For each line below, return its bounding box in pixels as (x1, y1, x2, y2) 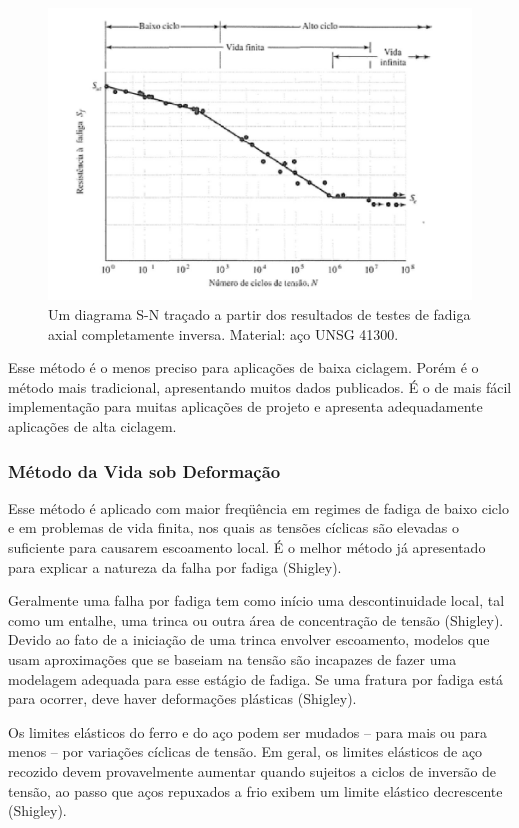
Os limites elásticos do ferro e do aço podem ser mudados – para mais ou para (8, 721, 488, 742)
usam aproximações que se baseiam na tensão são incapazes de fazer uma (8, 649, 457, 670)
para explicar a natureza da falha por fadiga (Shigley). (8, 556, 342, 577)
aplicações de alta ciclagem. (8, 416, 177, 437)
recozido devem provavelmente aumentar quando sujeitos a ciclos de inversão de (8, 760, 497, 781)
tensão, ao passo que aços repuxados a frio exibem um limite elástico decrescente (8, 780, 503, 801)
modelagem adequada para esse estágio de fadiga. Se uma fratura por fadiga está (8, 668, 504, 689)
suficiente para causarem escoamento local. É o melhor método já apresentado (8, 537, 486, 558)
